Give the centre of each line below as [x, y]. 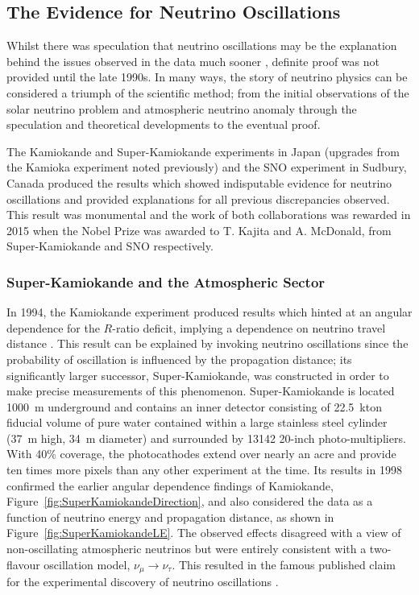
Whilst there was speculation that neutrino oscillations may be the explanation [202, 45]
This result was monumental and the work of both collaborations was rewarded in [209, 215]
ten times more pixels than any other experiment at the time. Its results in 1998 [204, 470]
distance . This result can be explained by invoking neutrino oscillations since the [207, 343]
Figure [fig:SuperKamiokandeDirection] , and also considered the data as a [190, 501]
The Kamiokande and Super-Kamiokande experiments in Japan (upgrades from [203, 151]
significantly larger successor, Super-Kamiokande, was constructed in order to [198, 375]
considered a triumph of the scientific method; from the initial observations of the [208, 92]
